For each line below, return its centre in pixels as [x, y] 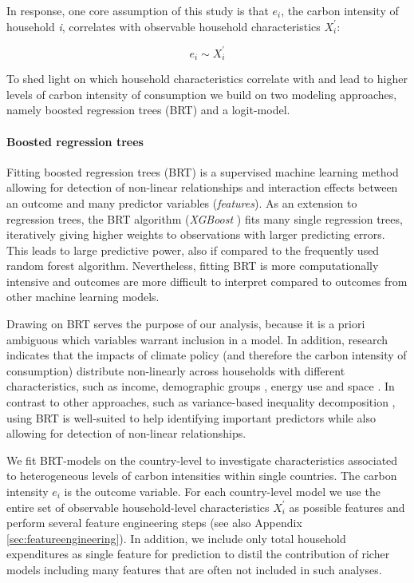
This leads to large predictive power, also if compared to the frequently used [193, 250]
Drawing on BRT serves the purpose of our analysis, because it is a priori [186, 324]
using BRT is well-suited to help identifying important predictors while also [191, 417]
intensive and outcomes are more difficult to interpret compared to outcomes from [207, 281]
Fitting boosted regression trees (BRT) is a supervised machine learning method [203, 171]
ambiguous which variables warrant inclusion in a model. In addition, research [197, 339]
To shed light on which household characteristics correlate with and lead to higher [207, 79]
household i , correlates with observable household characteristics [164, 26]
